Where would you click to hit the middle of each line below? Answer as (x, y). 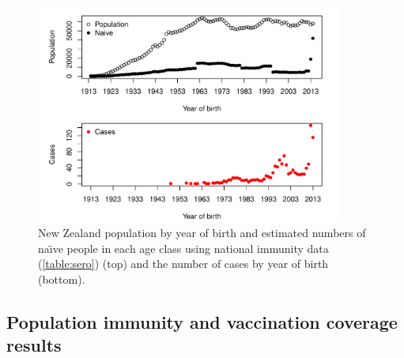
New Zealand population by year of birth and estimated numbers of (202, 232)
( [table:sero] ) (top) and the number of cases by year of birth (183, 264)
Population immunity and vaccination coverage (202, 321)
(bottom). (62, 279)
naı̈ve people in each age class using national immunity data (183, 248)
